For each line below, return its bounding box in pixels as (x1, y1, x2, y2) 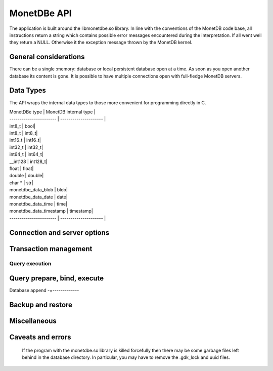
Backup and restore (9, 301, 73, 309)
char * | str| (9, 180, 34, 186)
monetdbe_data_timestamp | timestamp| (9, 208, 94, 214)
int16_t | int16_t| (9, 137, 41, 143)
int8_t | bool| (9, 123, 35, 129)
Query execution (9, 260, 52, 267)
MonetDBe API (9, 8, 72, 19)
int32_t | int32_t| (9, 144, 43, 150)
